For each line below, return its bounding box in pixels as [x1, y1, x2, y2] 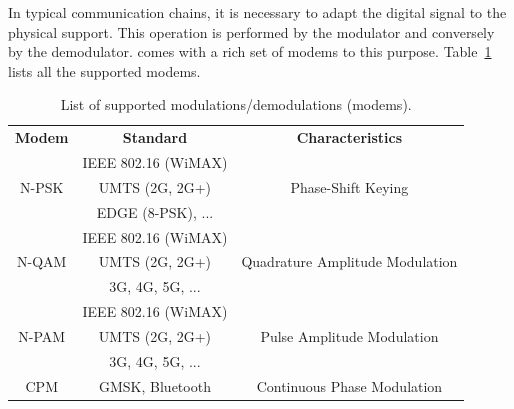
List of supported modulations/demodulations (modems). [60, 94, 412, 115]
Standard [122, 127, 188, 148]
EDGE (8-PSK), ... [96, 201, 214, 222]
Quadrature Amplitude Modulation [241, 251, 458, 272]
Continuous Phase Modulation [256, 375, 443, 396]
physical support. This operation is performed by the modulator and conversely [8, 21, 495, 42]
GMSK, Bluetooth [99, 375, 211, 396]
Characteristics [296, 127, 403, 148]
